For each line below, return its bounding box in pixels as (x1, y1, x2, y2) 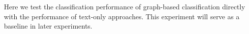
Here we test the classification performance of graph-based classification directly (4, 1, 245, 11)
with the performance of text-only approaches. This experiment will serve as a (4, 11, 240, 21)
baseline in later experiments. (4, 21, 93, 31)
